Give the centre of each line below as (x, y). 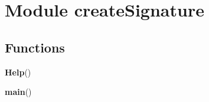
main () (18, 92)
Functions (35, 47)
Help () (18, 72)
